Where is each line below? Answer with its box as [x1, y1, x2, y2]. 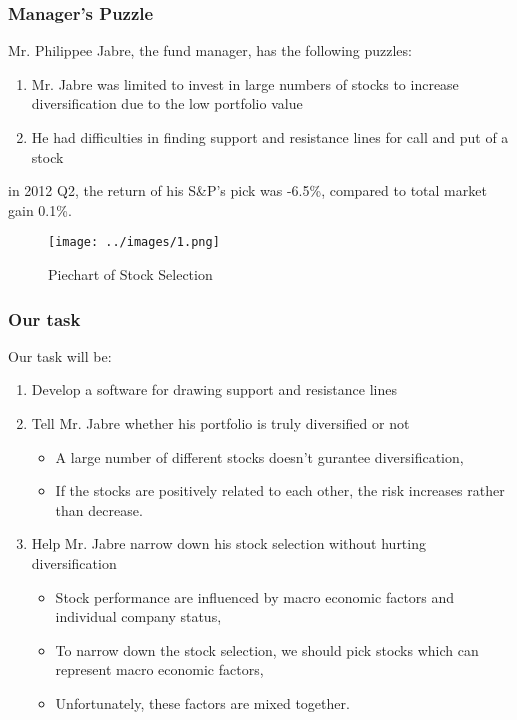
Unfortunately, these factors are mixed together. [55, 692, 350, 713]
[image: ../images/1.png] [48, 235, 220, 250]
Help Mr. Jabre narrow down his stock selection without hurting [31, 533, 426, 554]
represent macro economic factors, [55, 659, 264, 680]
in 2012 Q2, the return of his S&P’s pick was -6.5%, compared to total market [8, 180, 487, 201]
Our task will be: [8, 345, 112, 366]
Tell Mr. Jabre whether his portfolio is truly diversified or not [31, 413, 410, 434]
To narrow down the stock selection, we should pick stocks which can [55, 639, 479, 660]
